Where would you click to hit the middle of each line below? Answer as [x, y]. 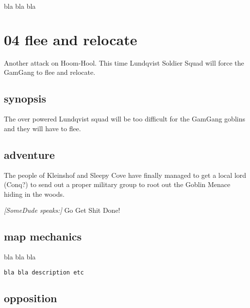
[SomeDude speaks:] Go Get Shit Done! [62, 210]
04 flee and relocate [71, 39]
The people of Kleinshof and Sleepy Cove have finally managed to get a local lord [125, 175]
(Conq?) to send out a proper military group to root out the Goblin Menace [117, 184]
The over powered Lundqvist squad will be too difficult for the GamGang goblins [125, 119]
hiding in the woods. [34, 194]
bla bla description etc [44, 272]
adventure [29, 154]
